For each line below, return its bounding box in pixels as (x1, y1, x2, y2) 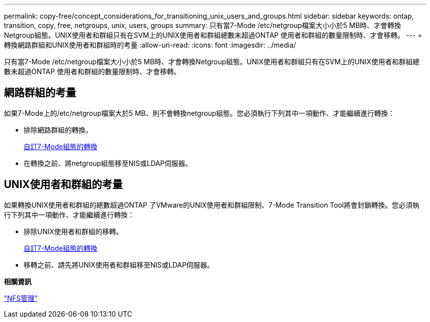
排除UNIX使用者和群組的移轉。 (24, 227, 123, 236)
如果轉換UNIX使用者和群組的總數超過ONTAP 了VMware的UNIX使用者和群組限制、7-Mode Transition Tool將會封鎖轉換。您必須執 (4, 200, 420, 209)
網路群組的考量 (4, 86, 76, 99)
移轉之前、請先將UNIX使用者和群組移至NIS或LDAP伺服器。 (24, 260, 214, 269)
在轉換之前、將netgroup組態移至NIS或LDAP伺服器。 (24, 159, 192, 167)
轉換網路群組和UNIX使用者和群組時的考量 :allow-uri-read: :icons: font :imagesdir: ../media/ (4, 41, 296, 49)
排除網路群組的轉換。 (24, 125, 92, 134)
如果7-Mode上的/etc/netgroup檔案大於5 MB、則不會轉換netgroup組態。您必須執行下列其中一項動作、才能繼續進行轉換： (4, 108, 395, 117)
